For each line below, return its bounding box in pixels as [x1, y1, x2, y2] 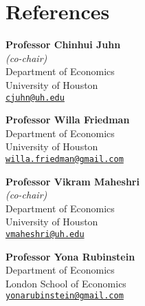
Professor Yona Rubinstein [5, 249, 135, 263]
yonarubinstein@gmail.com [5, 291, 124, 301]
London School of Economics [5, 276, 126, 290]
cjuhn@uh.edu [5, 92, 65, 103]
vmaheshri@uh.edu [5, 229, 85, 239]
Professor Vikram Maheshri [5, 174, 140, 188]
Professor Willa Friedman [5, 112, 130, 127]
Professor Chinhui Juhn [5, 37, 121, 52]
